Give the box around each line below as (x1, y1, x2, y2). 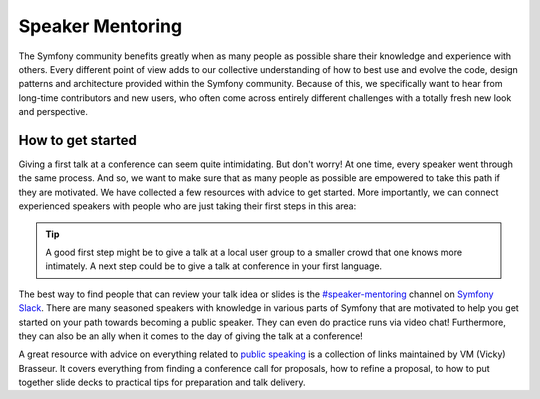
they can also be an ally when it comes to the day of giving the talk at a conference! (18, 330, 364, 342)
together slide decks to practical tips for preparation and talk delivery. (18, 376, 306, 389)
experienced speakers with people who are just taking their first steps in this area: (18, 200, 357, 212)
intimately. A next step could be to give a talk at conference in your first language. (45, 260, 383, 272)
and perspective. (18, 106, 89, 118)
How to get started (18, 131, 137, 149)
